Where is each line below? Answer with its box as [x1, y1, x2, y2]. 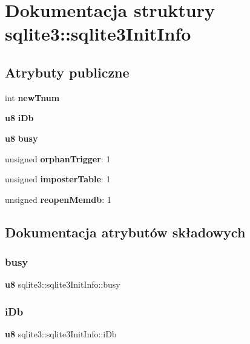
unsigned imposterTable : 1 [5, 173, 111, 185]
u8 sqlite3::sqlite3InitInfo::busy [5, 278, 120, 291]
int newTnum [5, 91, 60, 104]
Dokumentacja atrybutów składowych [5, 222, 246, 241]
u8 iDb [5, 111, 34, 124]
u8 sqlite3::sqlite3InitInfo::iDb [5, 328, 117, 340]
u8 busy [5, 131, 38, 144]
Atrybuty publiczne [5, 62, 130, 81]
